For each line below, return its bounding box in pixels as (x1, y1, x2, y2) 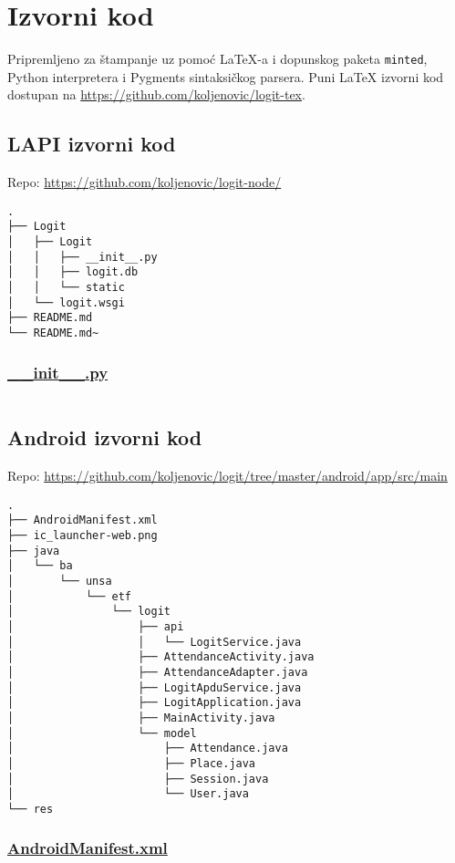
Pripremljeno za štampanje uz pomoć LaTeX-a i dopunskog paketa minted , (7, 49, 428, 68)
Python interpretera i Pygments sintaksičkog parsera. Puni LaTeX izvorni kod (7, 67, 444, 86)
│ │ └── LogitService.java (7, 635, 302, 649)
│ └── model (7, 726, 197, 740)
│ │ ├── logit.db (7, 265, 139, 279)
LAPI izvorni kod (7, 130, 176, 158)
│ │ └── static (7, 281, 125, 295)
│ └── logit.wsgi (7, 296, 125, 309)
